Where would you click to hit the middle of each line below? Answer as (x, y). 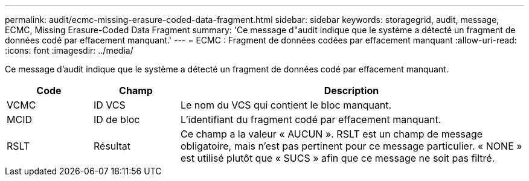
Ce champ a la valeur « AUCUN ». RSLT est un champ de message (332, 134)
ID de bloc (117, 119)
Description (351, 91)
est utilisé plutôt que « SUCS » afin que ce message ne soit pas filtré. (338, 158)
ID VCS (109, 105)
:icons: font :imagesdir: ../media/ (69, 50)
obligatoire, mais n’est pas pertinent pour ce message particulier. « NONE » (351, 146)
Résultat (112, 146)
